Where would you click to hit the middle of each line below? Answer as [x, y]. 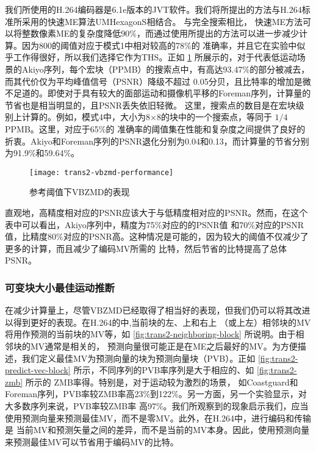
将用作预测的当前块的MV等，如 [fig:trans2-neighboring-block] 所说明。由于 [150, 334]
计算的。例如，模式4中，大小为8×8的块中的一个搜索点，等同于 [147, 117]
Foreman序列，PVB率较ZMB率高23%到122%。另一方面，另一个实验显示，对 [156, 394]
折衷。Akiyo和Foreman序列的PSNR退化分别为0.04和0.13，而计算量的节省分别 [157, 141]
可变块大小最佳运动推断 [60, 287]
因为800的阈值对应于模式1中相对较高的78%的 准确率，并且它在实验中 [159, 45]
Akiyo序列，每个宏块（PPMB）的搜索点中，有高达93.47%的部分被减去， [166, 69]
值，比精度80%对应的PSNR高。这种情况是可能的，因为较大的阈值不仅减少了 [157, 236]
